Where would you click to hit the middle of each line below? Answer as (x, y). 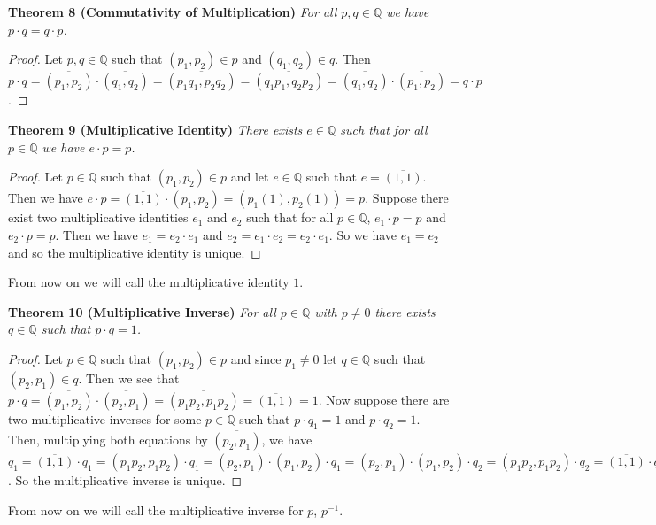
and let (250, 177)
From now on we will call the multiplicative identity (149, 282)
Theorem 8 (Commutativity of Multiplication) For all (173, 12)
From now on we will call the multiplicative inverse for (156, 510)
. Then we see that (129, 378)
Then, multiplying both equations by (108, 440)
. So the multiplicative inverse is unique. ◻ (125, 480)
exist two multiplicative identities (98, 217)
